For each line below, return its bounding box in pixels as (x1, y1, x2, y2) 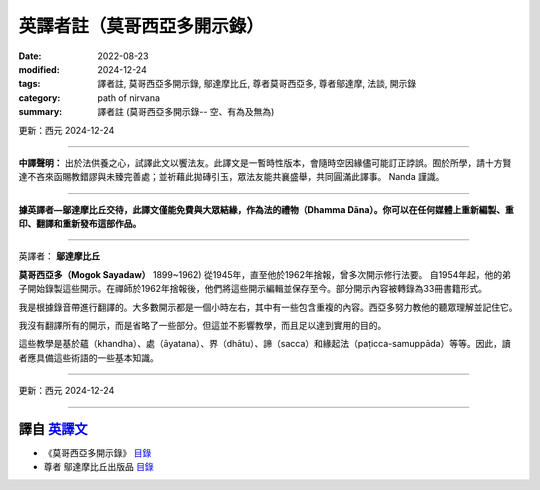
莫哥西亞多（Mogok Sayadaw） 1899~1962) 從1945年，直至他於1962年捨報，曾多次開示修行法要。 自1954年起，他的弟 (18, 268, 512, 280)
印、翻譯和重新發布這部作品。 (18, 218, 142, 230)
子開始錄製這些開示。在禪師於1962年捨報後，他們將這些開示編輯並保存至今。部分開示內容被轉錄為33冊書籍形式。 (18, 283, 487, 295)
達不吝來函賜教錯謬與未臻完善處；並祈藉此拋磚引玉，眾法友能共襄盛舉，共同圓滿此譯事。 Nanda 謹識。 (18, 171, 445, 183)
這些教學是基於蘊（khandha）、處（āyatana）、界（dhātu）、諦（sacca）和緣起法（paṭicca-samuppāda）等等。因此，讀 (18, 338, 511, 350)
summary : (18, 106, 63, 118)
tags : (18, 78, 41, 90)
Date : (18, 50, 42, 62)
